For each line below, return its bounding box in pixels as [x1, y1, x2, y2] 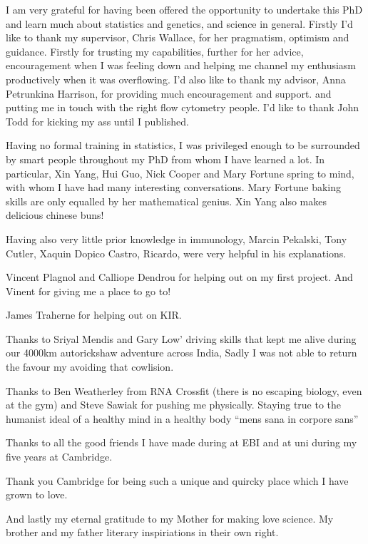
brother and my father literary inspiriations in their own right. [6, 525, 279, 540]
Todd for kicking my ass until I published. [6, 113, 189, 128]
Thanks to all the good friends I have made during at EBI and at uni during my [6, 435, 357, 450]
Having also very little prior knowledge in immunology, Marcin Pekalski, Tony [6, 231, 347, 246]
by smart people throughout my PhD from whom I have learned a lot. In [6, 151, 325, 166]
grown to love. [6, 487, 68, 502]
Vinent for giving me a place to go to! [6, 283, 171, 298]
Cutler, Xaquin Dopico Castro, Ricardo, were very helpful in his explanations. [6, 245, 347, 260]
